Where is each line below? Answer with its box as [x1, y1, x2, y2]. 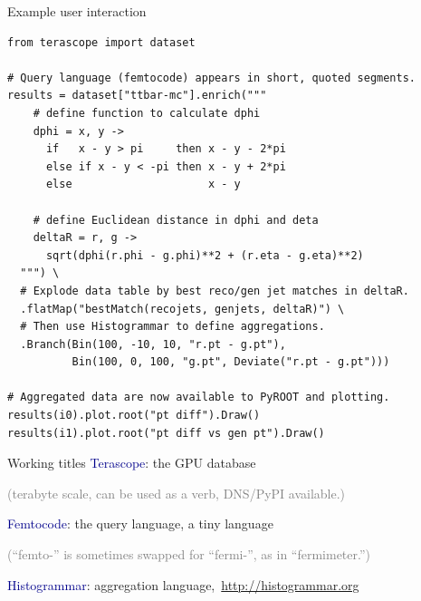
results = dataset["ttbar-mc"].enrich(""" [7, 89, 267, 102]
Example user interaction [7, 2, 147, 20]
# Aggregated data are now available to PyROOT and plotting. [7, 391, 390, 404]
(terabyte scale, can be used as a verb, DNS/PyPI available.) [7, 483, 346, 502]
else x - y [45, 178, 241, 191]
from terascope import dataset [7, 35, 196, 49]
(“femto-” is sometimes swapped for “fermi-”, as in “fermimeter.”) [7, 545, 371, 564]
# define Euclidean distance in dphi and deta [33, 213, 319, 227]
